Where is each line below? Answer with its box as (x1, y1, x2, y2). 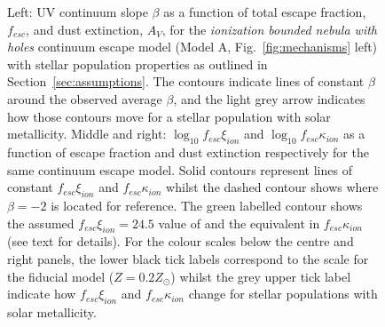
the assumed (7, 213, 75, 232)
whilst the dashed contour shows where (166, 178, 379, 196)
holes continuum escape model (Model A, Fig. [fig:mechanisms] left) (7, 37, 378, 56)
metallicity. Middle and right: (7, 124, 167, 143)
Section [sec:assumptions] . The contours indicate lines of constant (7, 72, 365, 91)
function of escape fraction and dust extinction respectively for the (7, 142, 369, 161)
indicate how (7, 284, 76, 303)
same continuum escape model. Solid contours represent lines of (7, 160, 352, 179)
